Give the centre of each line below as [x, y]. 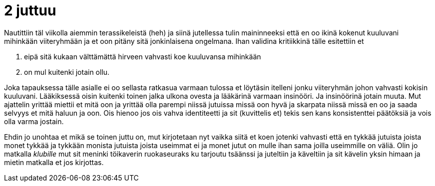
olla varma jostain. [34, 121]
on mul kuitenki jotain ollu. [67, 72]
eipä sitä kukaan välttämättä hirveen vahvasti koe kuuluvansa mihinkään [143, 56]
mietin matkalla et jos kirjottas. [54, 162]
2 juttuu [30, 10]
